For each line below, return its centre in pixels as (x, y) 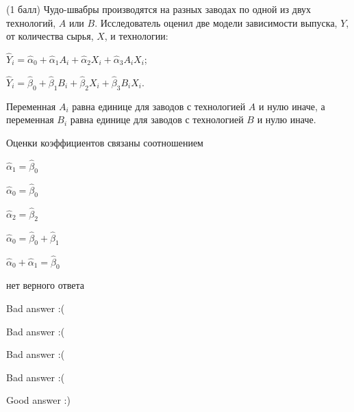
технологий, (31, 22)
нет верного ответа (45, 285)
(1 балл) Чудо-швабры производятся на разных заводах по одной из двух (159, 9)
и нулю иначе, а (292, 106)
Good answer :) (38, 400)
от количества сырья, (50, 36)
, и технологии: (136, 36)
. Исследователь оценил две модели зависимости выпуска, (216, 22)
